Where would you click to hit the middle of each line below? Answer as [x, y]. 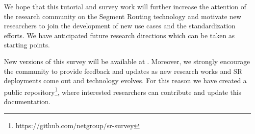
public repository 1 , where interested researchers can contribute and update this [123, 91]
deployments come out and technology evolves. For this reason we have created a [125, 80]
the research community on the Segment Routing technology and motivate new [123, 16]
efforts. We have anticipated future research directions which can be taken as [119, 35]
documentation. [27, 101]
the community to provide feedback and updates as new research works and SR [123, 71]
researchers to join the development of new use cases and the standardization [120, 26]
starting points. [27, 45]
